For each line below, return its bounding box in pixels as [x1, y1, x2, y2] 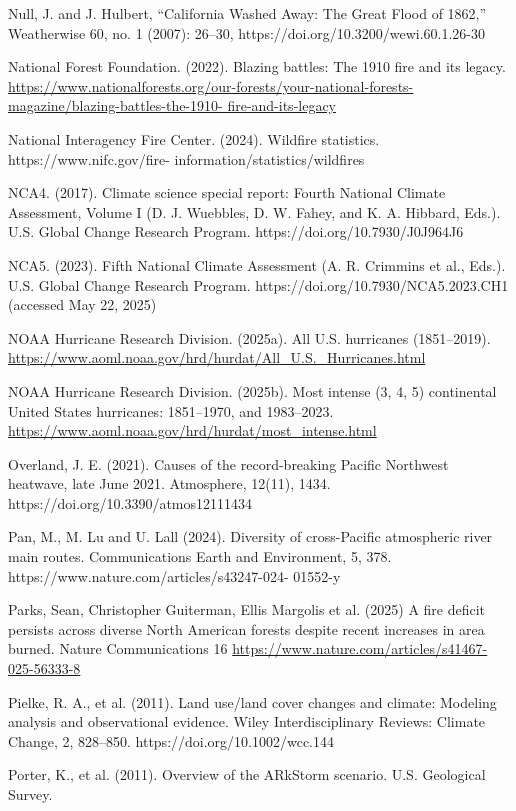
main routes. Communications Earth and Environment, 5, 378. [8, 546, 392, 567]
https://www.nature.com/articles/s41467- [232, 638, 488, 659]
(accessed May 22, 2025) [8, 294, 157, 315]
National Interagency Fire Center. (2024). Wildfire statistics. [8, 128, 380, 149]
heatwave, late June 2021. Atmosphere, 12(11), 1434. [8, 473, 331, 494]
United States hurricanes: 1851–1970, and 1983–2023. [8, 400, 334, 421]
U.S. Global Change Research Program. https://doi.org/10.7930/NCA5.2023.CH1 [8, 274, 509, 295]
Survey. [8, 784, 53, 804]
